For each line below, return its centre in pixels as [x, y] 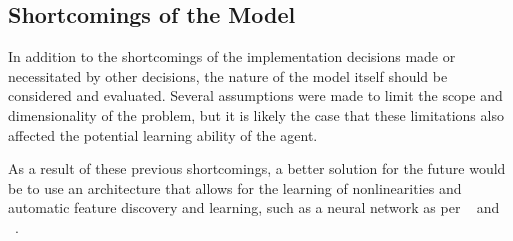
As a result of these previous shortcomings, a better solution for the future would [257, 168]
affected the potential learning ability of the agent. [163, 134]
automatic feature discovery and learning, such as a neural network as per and [254, 207]
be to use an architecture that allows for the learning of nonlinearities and [235, 187]
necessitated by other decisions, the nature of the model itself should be [228, 75]
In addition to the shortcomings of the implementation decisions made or [232, 56]
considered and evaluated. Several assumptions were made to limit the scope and [255, 95]
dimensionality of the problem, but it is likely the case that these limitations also [256, 114]
